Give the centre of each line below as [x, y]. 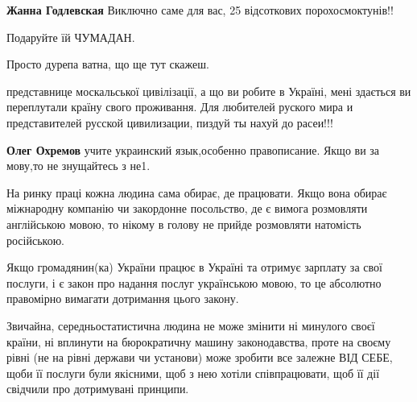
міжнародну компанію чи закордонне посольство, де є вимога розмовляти [187, 208]
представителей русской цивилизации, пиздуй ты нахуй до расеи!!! [170, 122]
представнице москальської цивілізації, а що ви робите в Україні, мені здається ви [209, 91]
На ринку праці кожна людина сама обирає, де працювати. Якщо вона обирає [197, 192]
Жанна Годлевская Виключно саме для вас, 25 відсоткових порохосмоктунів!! [200, 10]
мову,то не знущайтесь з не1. [78, 166]
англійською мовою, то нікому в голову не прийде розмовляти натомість [184, 224]
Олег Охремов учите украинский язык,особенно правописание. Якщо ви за [193, 149]
